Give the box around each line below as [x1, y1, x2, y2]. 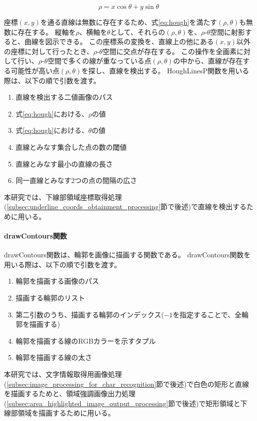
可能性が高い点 [10, 65, 59, 75]
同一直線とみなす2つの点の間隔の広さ [15, 175, 137, 185]
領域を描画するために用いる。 [17, 408, 115, 418]
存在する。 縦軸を [17, 26, 76, 37]
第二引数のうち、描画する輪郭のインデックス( [15, 309, 164, 319]
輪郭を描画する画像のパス [15, 276, 99, 286]
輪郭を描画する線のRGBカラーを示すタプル [15, 335, 156, 346]
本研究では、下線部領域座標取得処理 [4, 191, 122, 202]
